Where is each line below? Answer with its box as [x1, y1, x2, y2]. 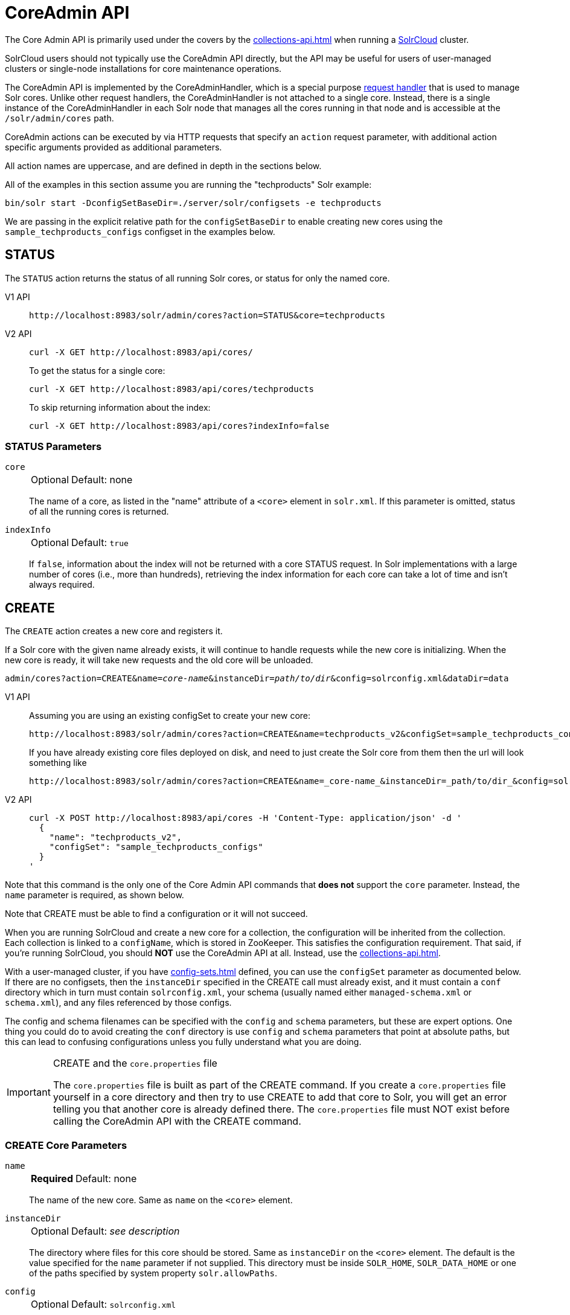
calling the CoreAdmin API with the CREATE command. [53, 1115, 301, 1128]
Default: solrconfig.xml [71, 1297, 176, 1310]
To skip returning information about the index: [29, 402, 211, 413]
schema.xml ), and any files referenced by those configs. [5, 997, 232, 1008]
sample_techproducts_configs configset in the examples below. [5, 226, 275, 237]
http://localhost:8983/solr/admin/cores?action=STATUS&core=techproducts [29, 310, 386, 320]
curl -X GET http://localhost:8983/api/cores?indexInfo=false [29, 420, 330, 431]
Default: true [71, 536, 129, 549]
